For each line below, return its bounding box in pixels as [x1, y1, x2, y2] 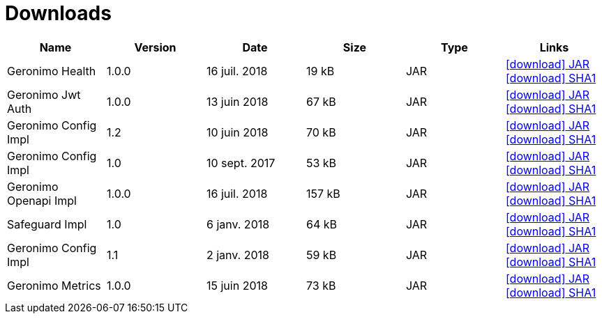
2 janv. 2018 [206, 247, 269, 262]
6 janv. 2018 [206, 217, 270, 231]
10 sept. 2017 [206, 155, 276, 170]
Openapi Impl [7, 193, 77, 208]
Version [134, 40, 176, 54]
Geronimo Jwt [7, 87, 81, 102]
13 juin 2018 [206, 94, 269, 109]
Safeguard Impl [7, 217, 87, 231]
